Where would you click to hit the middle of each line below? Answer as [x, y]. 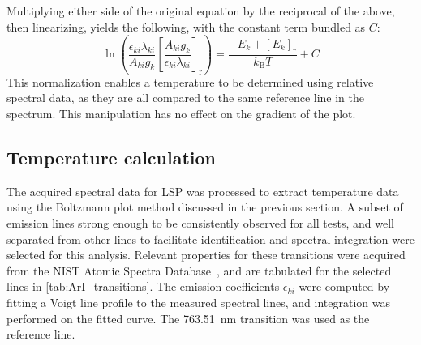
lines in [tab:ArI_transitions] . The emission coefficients [143, 286]
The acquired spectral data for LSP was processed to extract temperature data [203, 191]
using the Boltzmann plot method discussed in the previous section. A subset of [205, 207]
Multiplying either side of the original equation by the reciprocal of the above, [201, 11]
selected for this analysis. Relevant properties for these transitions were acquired [206, 255]
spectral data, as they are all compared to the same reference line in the [185, 98]
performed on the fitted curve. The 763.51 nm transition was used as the [188, 318]
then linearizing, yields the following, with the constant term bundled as [186, 26]
